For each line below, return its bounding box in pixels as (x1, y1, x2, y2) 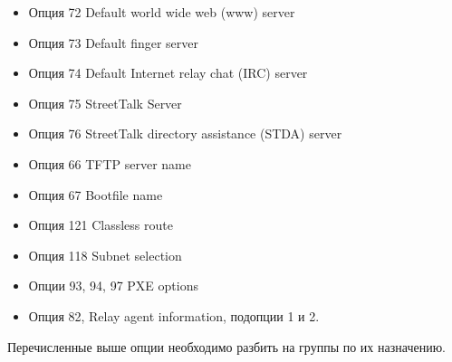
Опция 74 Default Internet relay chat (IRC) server (28, 63, 308, 82)
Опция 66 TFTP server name (28, 154, 191, 173)
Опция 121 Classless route (28, 215, 173, 234)
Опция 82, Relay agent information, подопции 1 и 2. (28, 306, 320, 325)
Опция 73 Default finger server (28, 33, 198, 52)
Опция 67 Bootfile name (28, 185, 163, 204)
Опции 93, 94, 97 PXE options (28, 276, 198, 295)
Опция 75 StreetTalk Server (28, 93, 182, 112)
